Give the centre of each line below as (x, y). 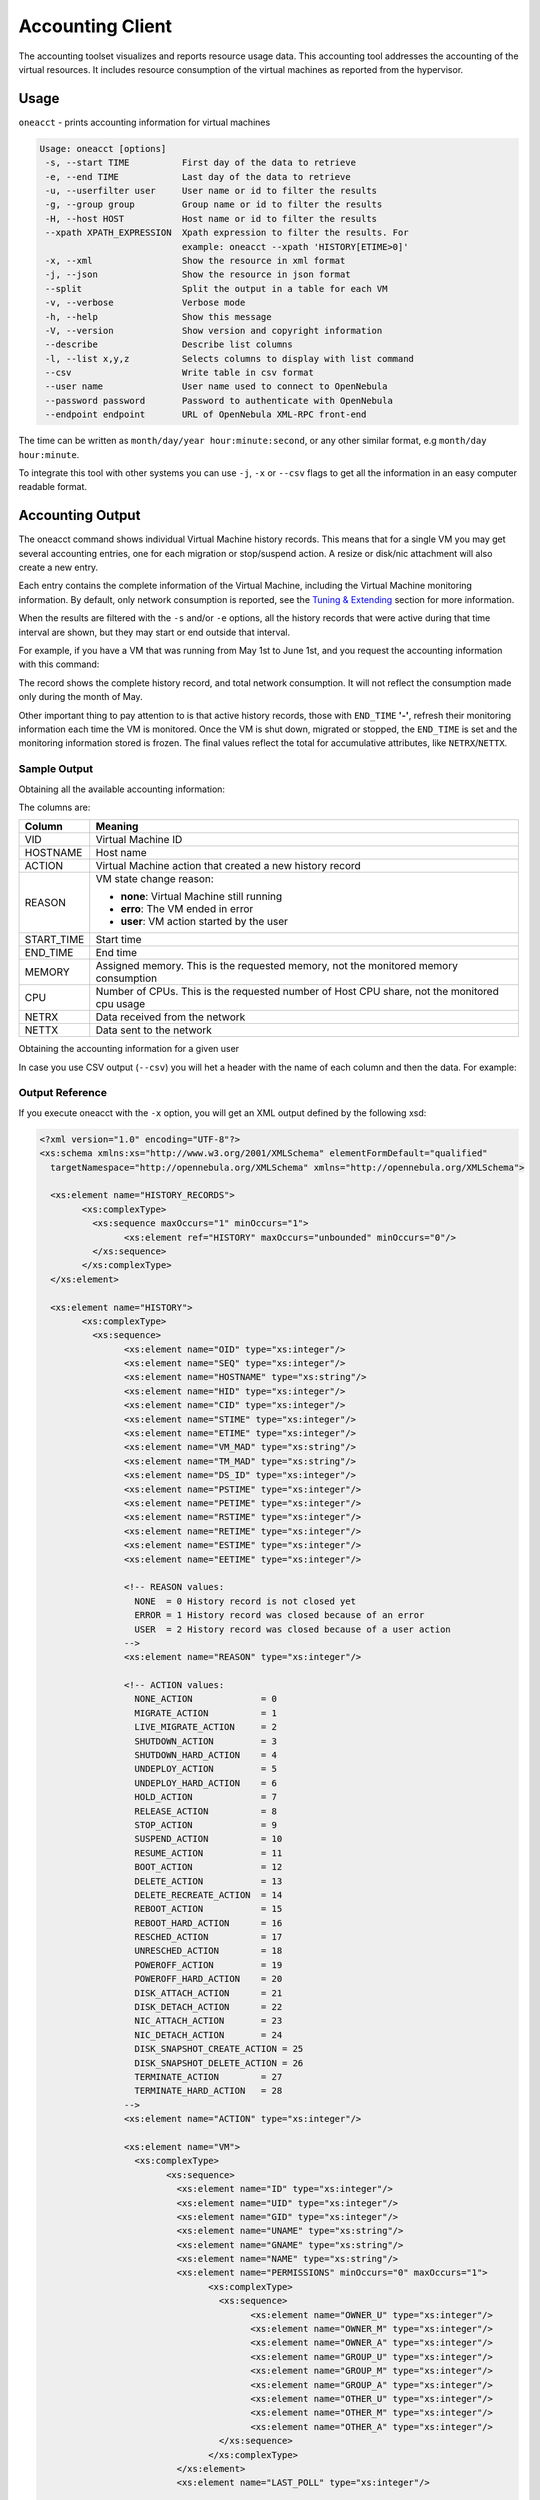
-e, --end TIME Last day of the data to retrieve (198, 176)
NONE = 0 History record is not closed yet (245, 1601)
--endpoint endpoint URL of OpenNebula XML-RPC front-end (206, 414)
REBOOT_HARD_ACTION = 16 (208, 1923)
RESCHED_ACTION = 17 (208, 1937)
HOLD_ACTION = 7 (205, 1797)
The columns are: (54, 807)
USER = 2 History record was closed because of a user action (293, 1629)
